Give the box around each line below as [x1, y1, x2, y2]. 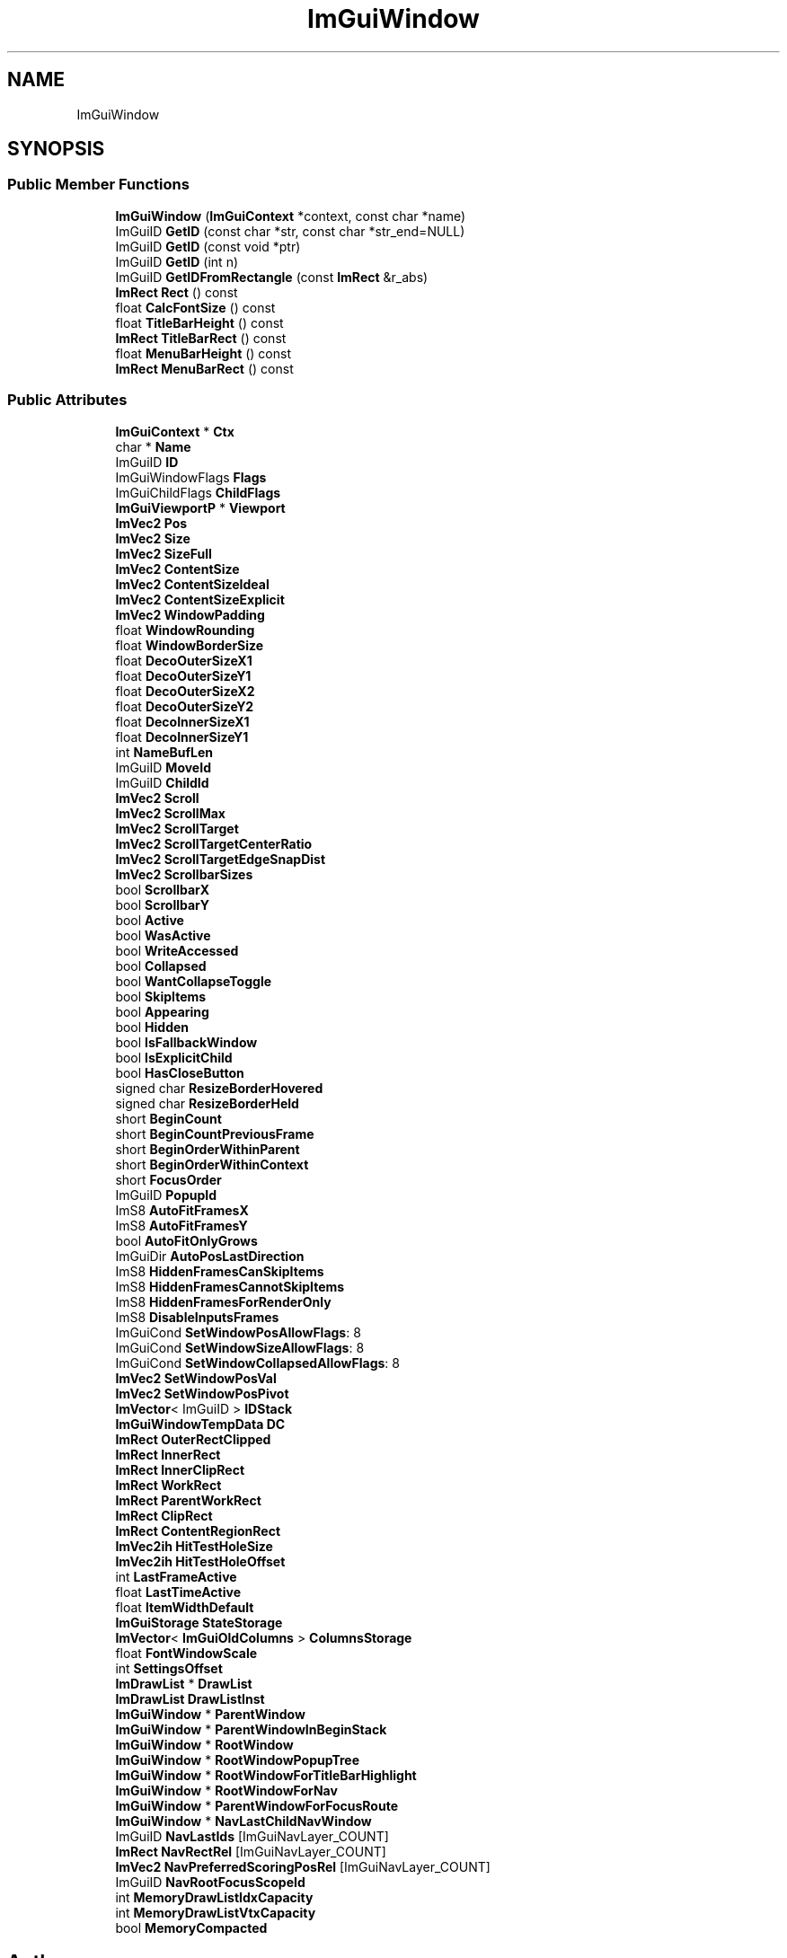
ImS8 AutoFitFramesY [115, 1217, 248, 1233]
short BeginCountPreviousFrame [115, 1125, 314, 1142]
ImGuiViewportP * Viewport [115, 499, 286, 516]
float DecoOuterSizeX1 [115, 652, 252, 668]
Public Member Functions [7, 175, 190, 194]
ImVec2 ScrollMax [115, 805, 225, 821]
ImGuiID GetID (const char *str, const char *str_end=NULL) [115, 223, 465, 239]
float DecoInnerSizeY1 [115, 728, 249, 745]
